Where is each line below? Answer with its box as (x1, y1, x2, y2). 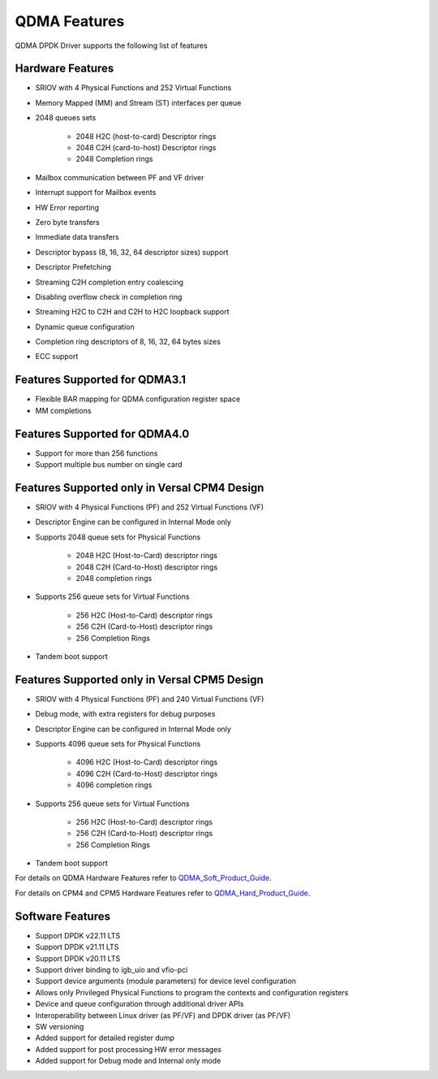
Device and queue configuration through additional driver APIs (35, 999, 244, 1009)
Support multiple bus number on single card (35, 460, 182, 470)
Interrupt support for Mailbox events (35, 188, 157, 197)
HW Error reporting (35, 202, 100, 212)
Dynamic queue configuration (35, 322, 135, 331)
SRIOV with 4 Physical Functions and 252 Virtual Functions (35, 83, 232, 93)
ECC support (35, 352, 79, 362)
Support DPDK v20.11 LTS (35, 953, 121, 963)
